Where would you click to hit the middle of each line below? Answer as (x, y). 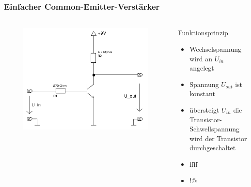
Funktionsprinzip (203, 33)
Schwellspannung (215, 129)
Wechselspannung (215, 49)
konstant (202, 93)
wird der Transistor (218, 138)
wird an (201, 58)
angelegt (202, 68)
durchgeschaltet (213, 148)
